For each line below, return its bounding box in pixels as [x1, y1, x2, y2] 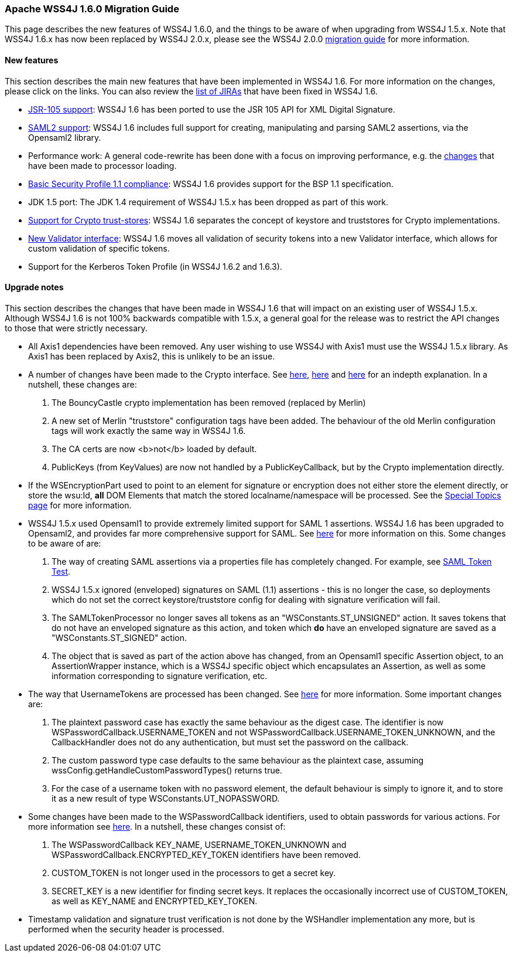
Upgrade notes [5, 282, 64, 293]
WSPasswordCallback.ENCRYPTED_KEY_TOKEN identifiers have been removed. [52, 849, 361, 860]
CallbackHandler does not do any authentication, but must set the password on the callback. [52, 737, 409, 747]
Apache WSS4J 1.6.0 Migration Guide [5, 3, 179, 15]
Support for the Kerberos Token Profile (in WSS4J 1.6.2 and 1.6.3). [28, 261, 282, 272]
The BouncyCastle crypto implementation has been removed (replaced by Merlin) [52, 397, 366, 408]
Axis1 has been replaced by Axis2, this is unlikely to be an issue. [28, 351, 275, 361]
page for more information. [28, 500, 132, 510]
